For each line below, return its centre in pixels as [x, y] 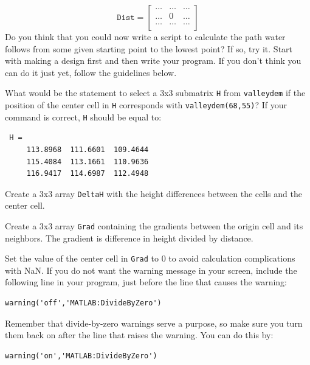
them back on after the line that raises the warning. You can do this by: [139, 335]
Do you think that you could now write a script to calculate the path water [145, 36]
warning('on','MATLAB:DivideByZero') [81, 356]
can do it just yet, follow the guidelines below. [91, 72]
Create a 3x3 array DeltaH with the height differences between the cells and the [153, 193]
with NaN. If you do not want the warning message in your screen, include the [151, 270]
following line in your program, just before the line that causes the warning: [146, 282]
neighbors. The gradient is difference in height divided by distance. [129, 238]
